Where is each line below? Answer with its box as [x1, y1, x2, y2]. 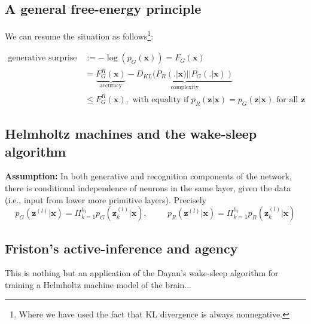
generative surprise [8, 54, 77, 63]
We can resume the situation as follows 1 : [5, 28, 154, 42]
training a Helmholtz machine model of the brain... [5, 278, 191, 291]
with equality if [132, 95, 189, 104]
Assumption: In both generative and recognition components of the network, [5, 170, 292, 182]
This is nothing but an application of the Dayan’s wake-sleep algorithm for [5, 267, 279, 279]
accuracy [99, 82, 122, 88]
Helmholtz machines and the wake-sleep [5, 124, 257, 143]
